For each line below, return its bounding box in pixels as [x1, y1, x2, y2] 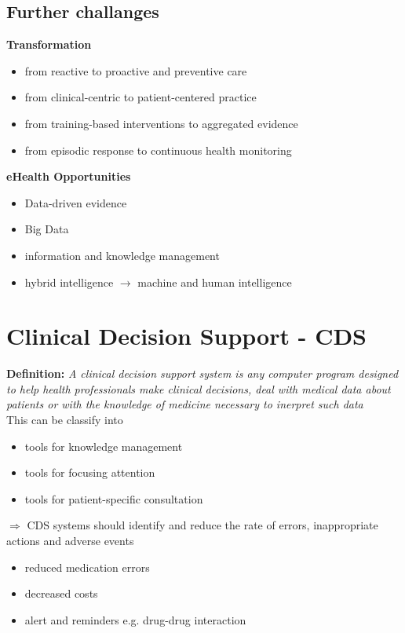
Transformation [6, 36, 92, 53]
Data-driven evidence [24, 194, 127, 210]
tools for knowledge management [24, 437, 183, 454]
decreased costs [24, 585, 98, 602]
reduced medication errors [24, 558, 150, 575]
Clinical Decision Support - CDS [6, 320, 367, 352]
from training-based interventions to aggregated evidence [24, 115, 298, 131]
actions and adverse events [6, 532, 134, 549]
